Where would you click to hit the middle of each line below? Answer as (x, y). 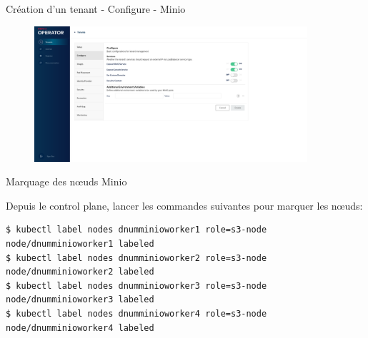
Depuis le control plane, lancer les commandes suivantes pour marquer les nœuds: (184, 205)
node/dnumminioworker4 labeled (80, 328)
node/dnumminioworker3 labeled (80, 300)
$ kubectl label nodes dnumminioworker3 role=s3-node (136, 286)
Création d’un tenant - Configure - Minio (96, 9)
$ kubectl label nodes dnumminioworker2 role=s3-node (136, 258)
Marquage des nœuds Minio (66, 181)
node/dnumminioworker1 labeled (80, 244)
